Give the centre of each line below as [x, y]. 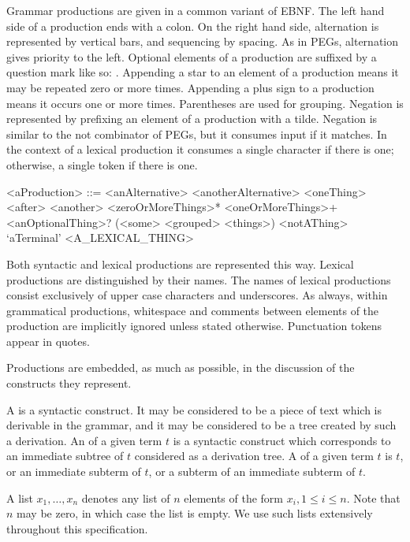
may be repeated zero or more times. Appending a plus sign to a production [190, 87]
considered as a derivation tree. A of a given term [254, 456]
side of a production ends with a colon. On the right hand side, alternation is [193, 26]
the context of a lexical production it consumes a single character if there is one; [200, 149]
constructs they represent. [69, 383]
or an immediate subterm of [74, 471]
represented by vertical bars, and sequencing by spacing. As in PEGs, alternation [202, 41]
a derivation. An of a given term [84, 440]
